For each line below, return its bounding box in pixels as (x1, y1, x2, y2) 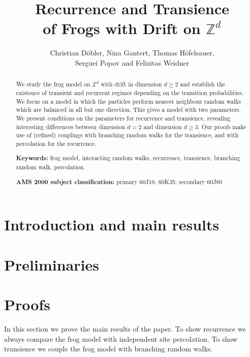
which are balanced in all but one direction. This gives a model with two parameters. (16, 105, 241, 114)
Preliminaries (4, 254, 99, 275)
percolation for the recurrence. (16, 139, 97, 147)
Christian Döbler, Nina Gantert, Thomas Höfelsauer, (50, 47, 214, 58)
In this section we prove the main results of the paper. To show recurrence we (4, 323, 246, 334)
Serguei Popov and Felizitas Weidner (75, 57, 190, 68)
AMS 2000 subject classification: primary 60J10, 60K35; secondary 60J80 (16, 177, 223, 186)
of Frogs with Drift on (43, 18, 201, 39)
